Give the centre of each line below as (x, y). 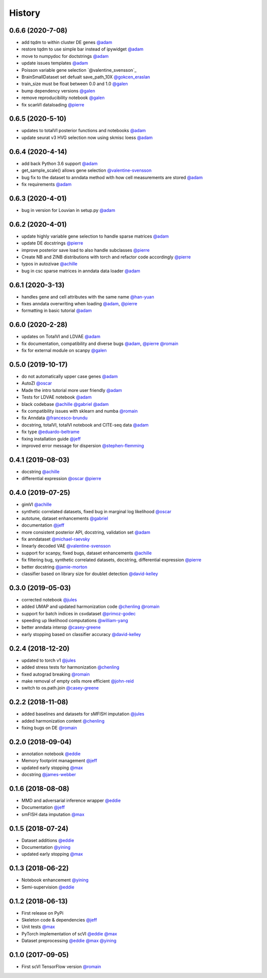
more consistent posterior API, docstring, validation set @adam (86, 532)
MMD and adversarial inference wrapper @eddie (71, 801)
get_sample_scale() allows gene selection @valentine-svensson (87, 170)
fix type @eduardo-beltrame (50, 432)
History (25, 13)
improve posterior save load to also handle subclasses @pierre (86, 250)
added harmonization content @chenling (63, 721)
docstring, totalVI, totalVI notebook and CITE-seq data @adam (85, 425)
